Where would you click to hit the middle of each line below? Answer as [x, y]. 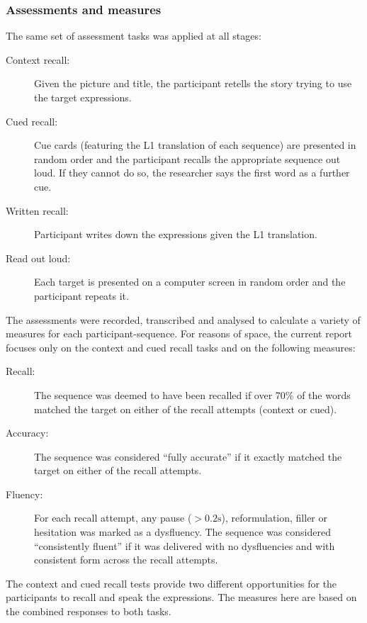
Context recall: [38, 59]
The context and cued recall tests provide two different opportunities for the [171, 583]
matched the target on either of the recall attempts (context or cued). [186, 409]
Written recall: [37, 210]
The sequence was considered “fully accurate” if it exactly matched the [188, 456]
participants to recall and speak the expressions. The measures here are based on [181, 597]
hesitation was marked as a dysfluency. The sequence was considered [183, 532]
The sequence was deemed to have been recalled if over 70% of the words [192, 394]
